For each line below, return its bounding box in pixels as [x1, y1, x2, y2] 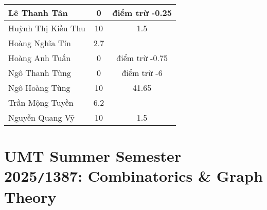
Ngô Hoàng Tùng [8, 82, 70, 93]
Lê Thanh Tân [8, 7, 68, 18]
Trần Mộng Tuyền [8, 97, 74, 108]
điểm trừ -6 [121, 67, 163, 79]
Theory [4, 186, 57, 207]
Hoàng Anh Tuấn [8, 52, 71, 64]
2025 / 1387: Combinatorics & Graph [4, 165, 263, 186]
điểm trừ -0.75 [116, 52, 168, 64]
